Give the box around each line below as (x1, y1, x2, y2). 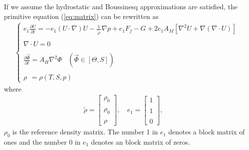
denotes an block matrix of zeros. (91, 136, 190, 147)
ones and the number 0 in (4, 136, 81, 147)
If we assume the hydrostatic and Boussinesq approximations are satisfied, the (4, 1, 238, 11)
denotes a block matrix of (168, 127, 245, 137)
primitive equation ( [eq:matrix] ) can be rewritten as (4, 11, 159, 21)
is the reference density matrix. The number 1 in (12, 127, 158, 137)
